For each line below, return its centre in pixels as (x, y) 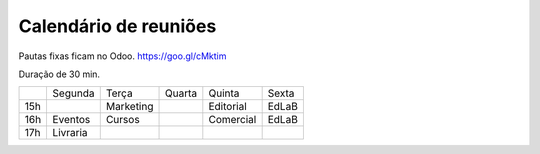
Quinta (224, 93)
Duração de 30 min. (59, 74)
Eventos (71, 120)
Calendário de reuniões (117, 26)
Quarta (181, 93)
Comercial (232, 120)
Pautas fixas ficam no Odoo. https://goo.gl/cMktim (122, 56)
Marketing (129, 107)
